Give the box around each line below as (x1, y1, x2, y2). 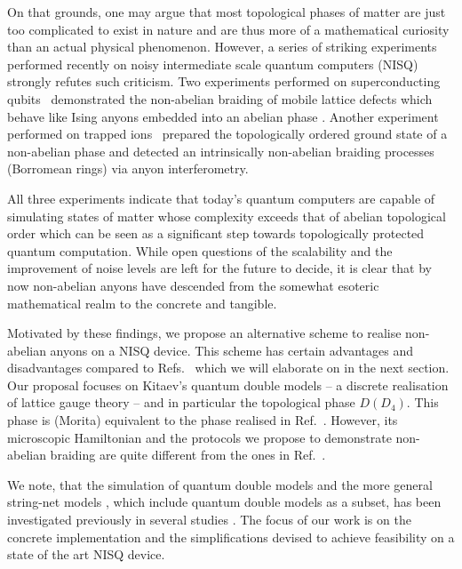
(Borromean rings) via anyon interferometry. (7, 159, 249, 178)
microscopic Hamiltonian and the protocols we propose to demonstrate (7, 428, 392, 446)
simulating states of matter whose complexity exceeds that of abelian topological (7, 206, 446, 225)
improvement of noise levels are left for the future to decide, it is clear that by (7, 259, 432, 277)
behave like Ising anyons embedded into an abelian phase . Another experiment (7, 107, 439, 125)
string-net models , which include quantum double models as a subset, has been (7, 493, 442, 511)
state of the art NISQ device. (7, 545, 165, 564)
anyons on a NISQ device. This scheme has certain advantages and (50, 341, 413, 359)
